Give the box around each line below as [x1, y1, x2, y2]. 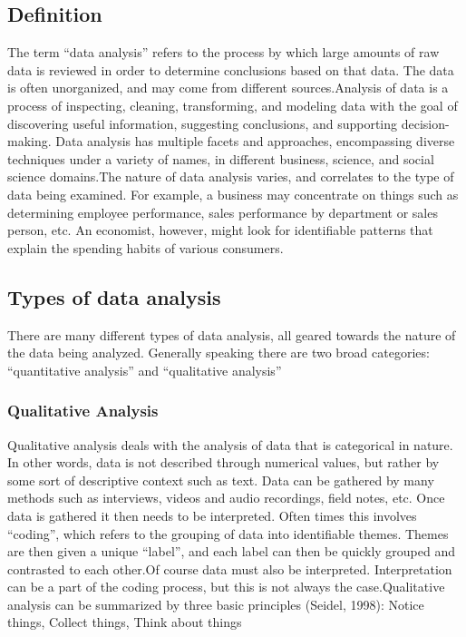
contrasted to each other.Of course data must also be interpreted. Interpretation [7, 559, 452, 578]
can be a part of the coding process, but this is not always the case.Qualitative [7, 577, 445, 596]
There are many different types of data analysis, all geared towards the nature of [7, 325, 456, 344]
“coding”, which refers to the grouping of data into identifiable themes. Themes [7, 524, 449, 543]
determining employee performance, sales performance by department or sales [7, 202, 438, 221]
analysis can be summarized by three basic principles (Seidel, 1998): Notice [7, 594, 424, 613]
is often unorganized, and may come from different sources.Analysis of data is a [7, 78, 449, 97]
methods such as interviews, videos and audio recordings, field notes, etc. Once [7, 488, 445, 507]
